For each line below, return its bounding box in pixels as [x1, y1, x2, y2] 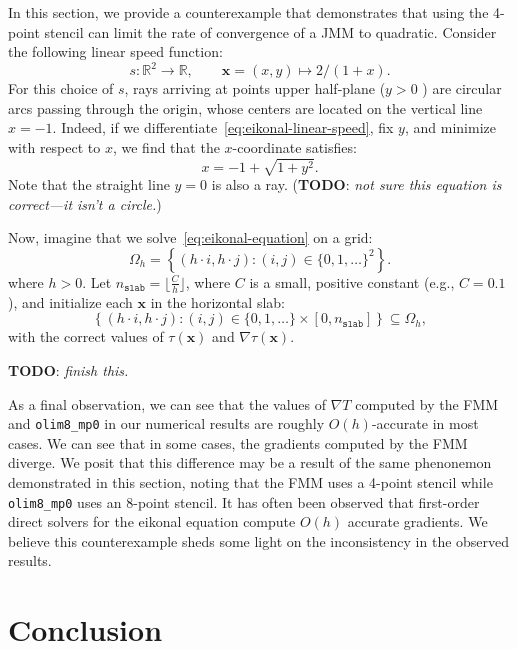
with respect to [8, 137, 101, 158]
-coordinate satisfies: [232, 137, 357, 158]
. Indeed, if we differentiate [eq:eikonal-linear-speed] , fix [52, 117, 394, 138]
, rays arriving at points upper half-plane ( [124, 78, 386, 99]
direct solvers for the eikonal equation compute [8, 511, 296, 532]
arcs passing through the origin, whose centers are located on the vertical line [8, 97, 483, 118]
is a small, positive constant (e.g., [249, 271, 455, 292]
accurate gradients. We [347, 511, 488, 532]
